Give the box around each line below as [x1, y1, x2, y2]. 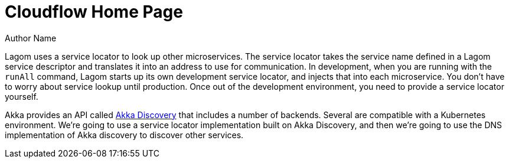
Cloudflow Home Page [5, 2, 183, 22]
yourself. [5, 91, 38, 102]
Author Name [5, 32, 57, 43]
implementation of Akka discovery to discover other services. [5, 129, 244, 140]
